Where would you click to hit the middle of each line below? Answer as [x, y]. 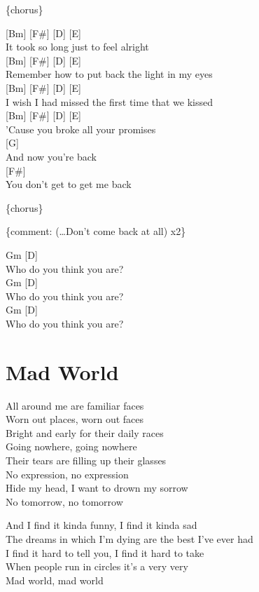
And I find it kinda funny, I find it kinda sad [101, 525]
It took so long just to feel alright [77, 47]
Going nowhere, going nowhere [71, 446]
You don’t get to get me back [69, 184]
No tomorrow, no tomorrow [64, 501]
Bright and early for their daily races [85, 432]
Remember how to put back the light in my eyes [109, 74]
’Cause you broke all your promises [81, 129]
